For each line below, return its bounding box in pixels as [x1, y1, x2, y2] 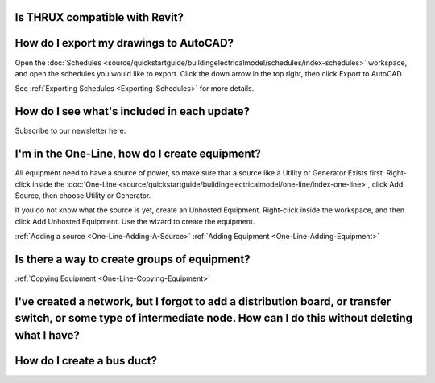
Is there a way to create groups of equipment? [14, 252, 251, 266]
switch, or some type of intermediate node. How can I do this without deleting [14, 311, 412, 325]
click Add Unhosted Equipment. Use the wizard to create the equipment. [14, 216, 255, 226]
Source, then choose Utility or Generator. [14, 190, 151, 200]
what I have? [14, 328, 81, 342]
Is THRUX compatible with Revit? [14, 10, 184, 24]
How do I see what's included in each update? [14, 105, 250, 118]
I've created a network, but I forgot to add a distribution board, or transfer [14, 294, 391, 308]
